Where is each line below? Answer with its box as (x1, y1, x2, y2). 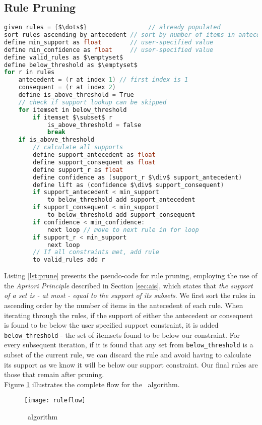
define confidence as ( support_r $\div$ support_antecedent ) (33, 173, 242, 181)
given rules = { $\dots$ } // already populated (4, 24, 221, 31)
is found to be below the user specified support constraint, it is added (4, 320, 219, 330)
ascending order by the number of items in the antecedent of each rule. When (4, 299, 243, 310)
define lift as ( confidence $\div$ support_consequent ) (33, 181, 224, 189)
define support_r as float (33, 166, 123, 173)
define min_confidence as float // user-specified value (4, 46, 214, 53)
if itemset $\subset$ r (33, 113, 112, 121)
